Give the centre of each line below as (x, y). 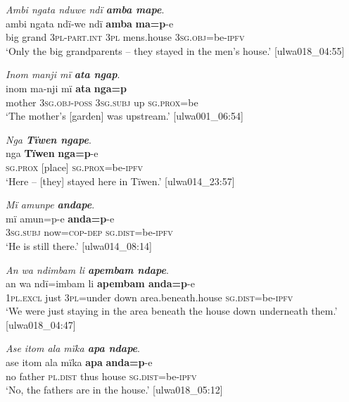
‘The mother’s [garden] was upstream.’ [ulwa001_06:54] (125, 116)
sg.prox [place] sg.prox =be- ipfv (75, 167)
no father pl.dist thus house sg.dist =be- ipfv (101, 376)
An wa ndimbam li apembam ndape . (87, 269)
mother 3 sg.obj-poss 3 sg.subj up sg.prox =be (102, 102)
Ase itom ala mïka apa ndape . (73, 348)
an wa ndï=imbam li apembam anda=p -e (100, 283)
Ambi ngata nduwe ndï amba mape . (85, 9)
